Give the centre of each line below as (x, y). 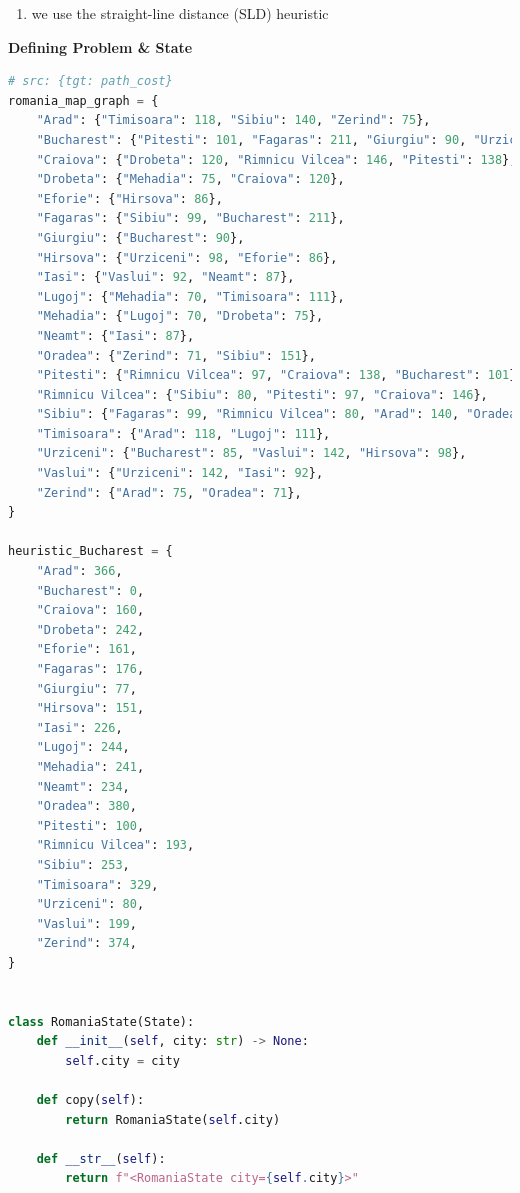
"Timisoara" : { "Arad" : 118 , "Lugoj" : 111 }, (183, 433)
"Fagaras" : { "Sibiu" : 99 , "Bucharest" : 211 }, (190, 218)
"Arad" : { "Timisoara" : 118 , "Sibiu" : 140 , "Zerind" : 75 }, (233, 120)
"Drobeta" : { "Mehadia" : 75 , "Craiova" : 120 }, (190, 179)
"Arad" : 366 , (79, 571)
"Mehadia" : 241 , (90, 766)
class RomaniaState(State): (101, 1021)
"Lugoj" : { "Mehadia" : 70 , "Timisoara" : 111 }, (190, 296)
